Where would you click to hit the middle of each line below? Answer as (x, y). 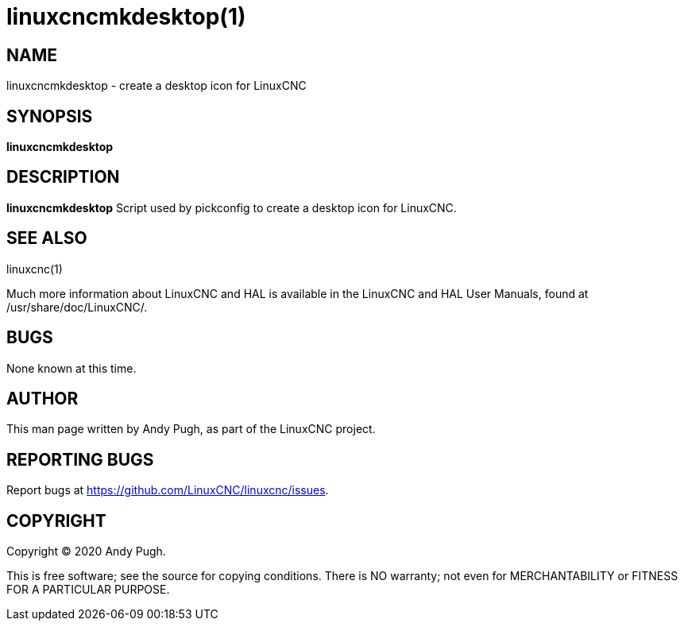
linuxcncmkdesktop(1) (126, 17)
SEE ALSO (47, 238)
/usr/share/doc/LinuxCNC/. (77, 307)
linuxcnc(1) (35, 269)
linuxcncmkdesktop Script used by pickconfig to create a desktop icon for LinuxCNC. (232, 207)
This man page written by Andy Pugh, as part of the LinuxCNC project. (191, 429)
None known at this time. (71, 368)
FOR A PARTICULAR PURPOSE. (88, 590)
